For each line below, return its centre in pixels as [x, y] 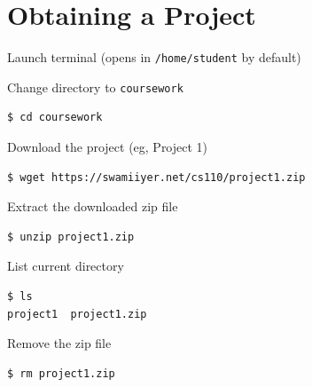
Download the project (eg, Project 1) [108, 147]
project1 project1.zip [77, 314]
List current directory [66, 266]
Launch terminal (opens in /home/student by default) [154, 57]
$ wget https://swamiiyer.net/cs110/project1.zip [156, 177]
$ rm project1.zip [61, 373]
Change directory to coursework [95, 87]
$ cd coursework [55, 118]
